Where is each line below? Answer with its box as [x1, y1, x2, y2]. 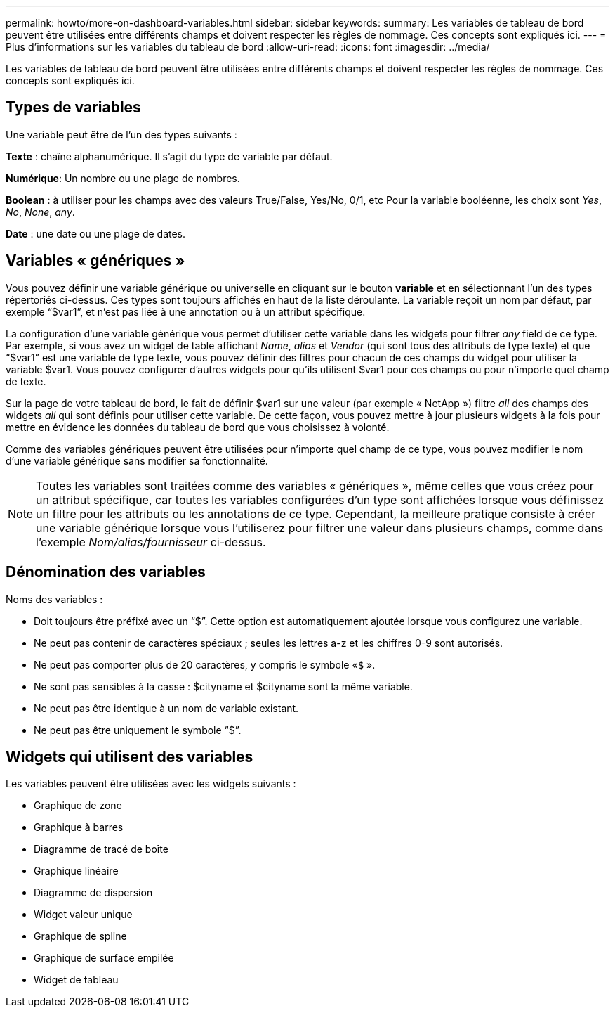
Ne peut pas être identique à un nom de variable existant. [34, 702, 299, 714]
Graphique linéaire [34, 865, 119, 877]
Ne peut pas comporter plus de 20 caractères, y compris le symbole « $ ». [34, 658, 376, 671]
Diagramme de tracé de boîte [34, 843, 168, 856]
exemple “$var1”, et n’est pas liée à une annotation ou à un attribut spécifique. [6, 305, 366, 318]
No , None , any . [6, 205, 75, 218]
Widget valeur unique [34, 908, 133, 921]
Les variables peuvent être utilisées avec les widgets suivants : [6, 778, 296, 790]
